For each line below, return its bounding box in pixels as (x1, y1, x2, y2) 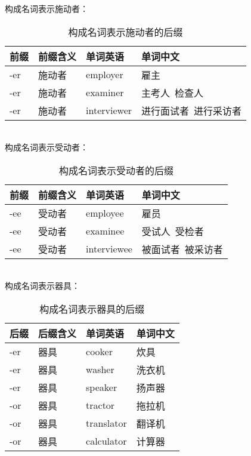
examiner (86, 85, 124, 100)
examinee (86, 224, 125, 238)
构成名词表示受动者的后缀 (58, 163, 173, 177)
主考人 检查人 (141, 85, 204, 100)
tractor (86, 398, 115, 412)
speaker (86, 380, 117, 395)
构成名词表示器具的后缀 (39, 301, 145, 316)
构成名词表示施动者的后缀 (68, 24, 183, 39)
